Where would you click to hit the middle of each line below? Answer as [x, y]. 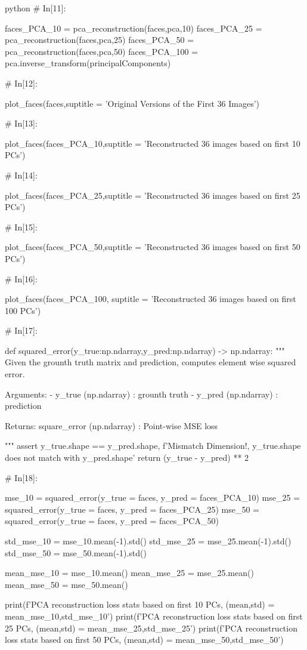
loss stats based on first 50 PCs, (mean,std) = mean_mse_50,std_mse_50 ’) [144, 640]
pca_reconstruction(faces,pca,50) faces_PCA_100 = [102, 51]
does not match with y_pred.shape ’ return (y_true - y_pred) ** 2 [127, 458]
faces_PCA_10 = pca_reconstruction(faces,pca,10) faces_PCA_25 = [134, 28]
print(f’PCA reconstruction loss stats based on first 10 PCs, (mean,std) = [140, 604]
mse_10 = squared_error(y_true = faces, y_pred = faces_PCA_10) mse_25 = [153, 497]
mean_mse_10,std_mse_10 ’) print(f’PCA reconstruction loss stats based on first [154, 616]
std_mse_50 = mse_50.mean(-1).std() [76, 552]
